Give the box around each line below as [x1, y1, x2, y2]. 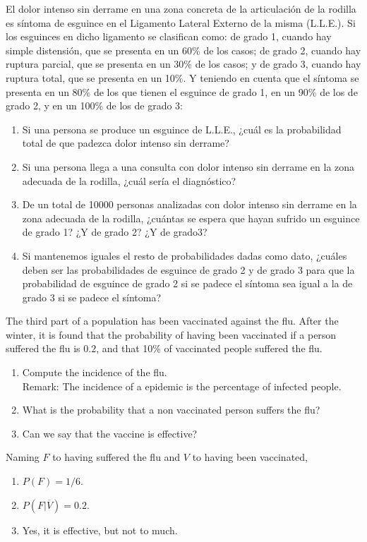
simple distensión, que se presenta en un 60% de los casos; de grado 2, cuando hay [6, 42, 361, 57]
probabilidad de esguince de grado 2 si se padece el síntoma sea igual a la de [22, 276, 353, 291]
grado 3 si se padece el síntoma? [22, 289, 162, 304]
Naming [6, 450, 40, 464]
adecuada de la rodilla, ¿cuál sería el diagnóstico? [22, 173, 236, 188]
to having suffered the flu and [52, 450, 181, 464]
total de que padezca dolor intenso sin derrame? [22, 135, 229, 150]
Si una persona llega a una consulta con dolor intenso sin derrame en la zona [22, 159, 355, 174]
